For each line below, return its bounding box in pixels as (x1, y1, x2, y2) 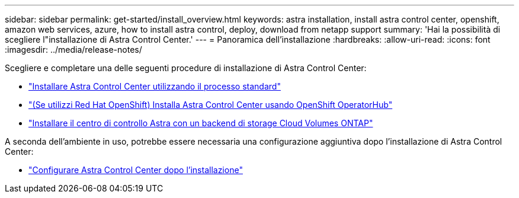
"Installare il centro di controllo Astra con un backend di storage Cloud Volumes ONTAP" (28, 118, 373, 128)
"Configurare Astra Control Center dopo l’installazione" (28, 165, 243, 175)
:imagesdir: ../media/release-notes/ (5, 44, 142, 55)
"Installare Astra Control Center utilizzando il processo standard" (28, 81, 281, 91)
